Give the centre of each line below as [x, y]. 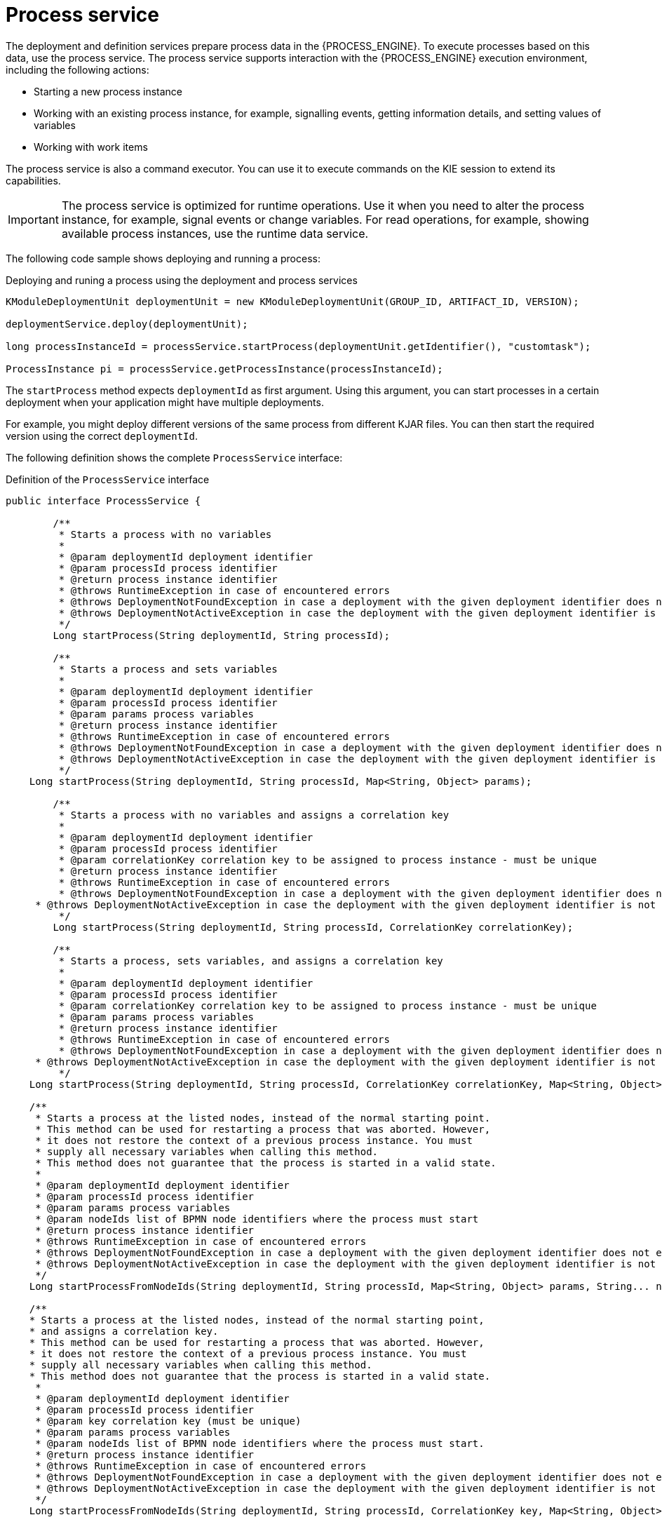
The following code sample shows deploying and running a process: [163, 258]
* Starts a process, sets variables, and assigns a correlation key [251, 961]
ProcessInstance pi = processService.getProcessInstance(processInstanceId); [224, 369]
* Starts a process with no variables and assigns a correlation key [254, 815]
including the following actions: [77, 69]
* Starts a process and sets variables [168, 669]
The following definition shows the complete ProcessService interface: [174, 457]
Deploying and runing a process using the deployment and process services [182, 280]
